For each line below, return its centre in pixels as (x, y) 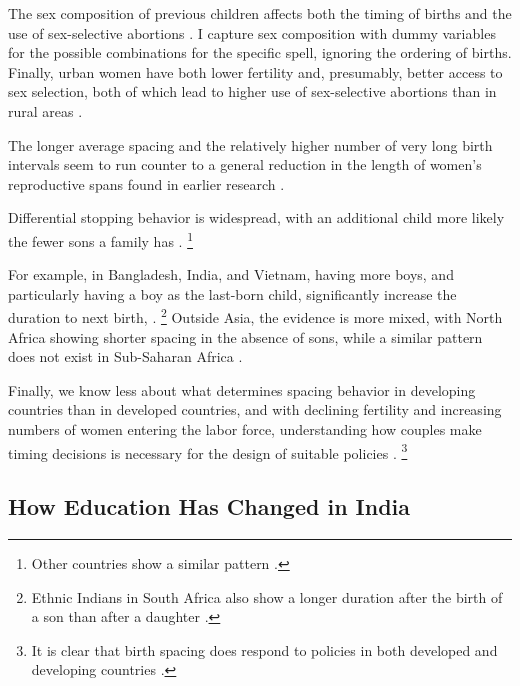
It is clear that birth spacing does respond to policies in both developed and (264, 649)
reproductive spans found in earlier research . (146, 183)
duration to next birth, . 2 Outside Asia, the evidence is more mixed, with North (255, 316)
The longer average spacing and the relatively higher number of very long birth (250, 144)
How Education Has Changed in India (209, 506)
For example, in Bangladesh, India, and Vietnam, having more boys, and (231, 274)
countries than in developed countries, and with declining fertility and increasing (255, 409)
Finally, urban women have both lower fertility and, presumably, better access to (255, 71)
